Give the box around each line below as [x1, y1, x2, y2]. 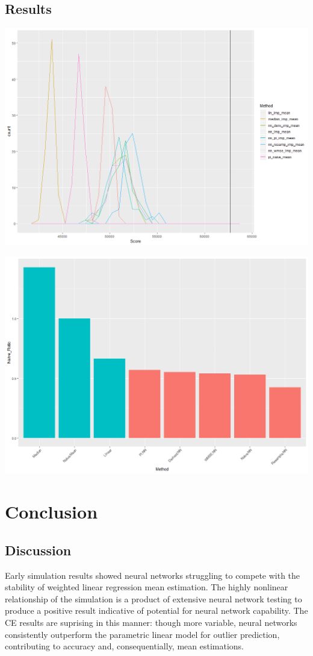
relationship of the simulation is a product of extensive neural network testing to [5, 592, 302, 605]
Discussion [5, 540, 72, 559]
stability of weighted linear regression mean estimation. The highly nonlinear [5, 581, 288, 593]
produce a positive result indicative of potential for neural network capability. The [5, 604, 308, 617]
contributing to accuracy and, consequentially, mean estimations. [5, 640, 244, 652]
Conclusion [5, 499, 98, 524]
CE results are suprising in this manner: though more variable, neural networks [5, 616, 297, 628]
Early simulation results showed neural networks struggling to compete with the [5, 569, 300, 581]
